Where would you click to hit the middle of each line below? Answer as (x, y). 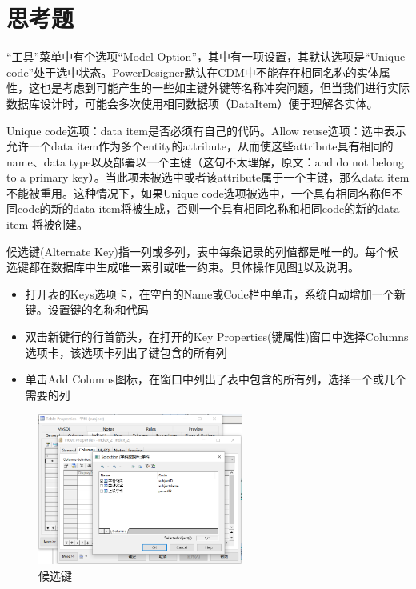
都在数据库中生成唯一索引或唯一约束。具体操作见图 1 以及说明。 (194, 267)
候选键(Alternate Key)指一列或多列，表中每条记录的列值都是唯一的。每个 (197, 251)
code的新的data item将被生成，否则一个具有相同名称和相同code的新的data (208, 208)
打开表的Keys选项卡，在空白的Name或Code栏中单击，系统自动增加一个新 (215, 293)
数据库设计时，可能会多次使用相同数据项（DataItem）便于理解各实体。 (192, 103)
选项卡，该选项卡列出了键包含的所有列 (126, 352)
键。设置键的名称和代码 (87, 309)
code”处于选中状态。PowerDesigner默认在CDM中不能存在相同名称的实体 (193, 72)
